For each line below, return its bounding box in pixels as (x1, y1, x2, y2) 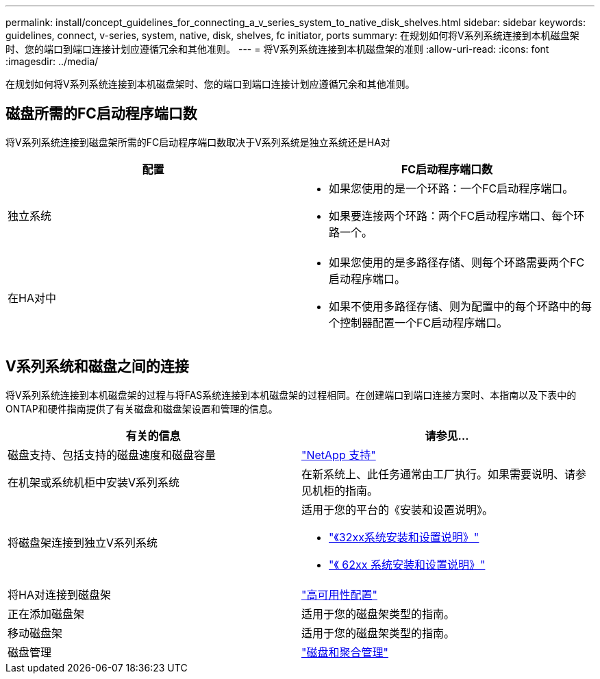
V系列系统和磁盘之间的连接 (5, 358, 189, 375)
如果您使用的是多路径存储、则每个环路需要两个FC (329, 255, 585, 269)
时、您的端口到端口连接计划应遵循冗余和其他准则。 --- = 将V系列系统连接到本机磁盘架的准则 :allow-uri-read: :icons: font (5, 43, 549, 55)
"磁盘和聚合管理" (301, 645, 388, 659)
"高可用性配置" (301, 587, 377, 602)
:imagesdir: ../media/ (5, 55, 99, 67)
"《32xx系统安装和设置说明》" (329, 530, 479, 544)
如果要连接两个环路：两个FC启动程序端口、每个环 (329, 208, 585, 223)
